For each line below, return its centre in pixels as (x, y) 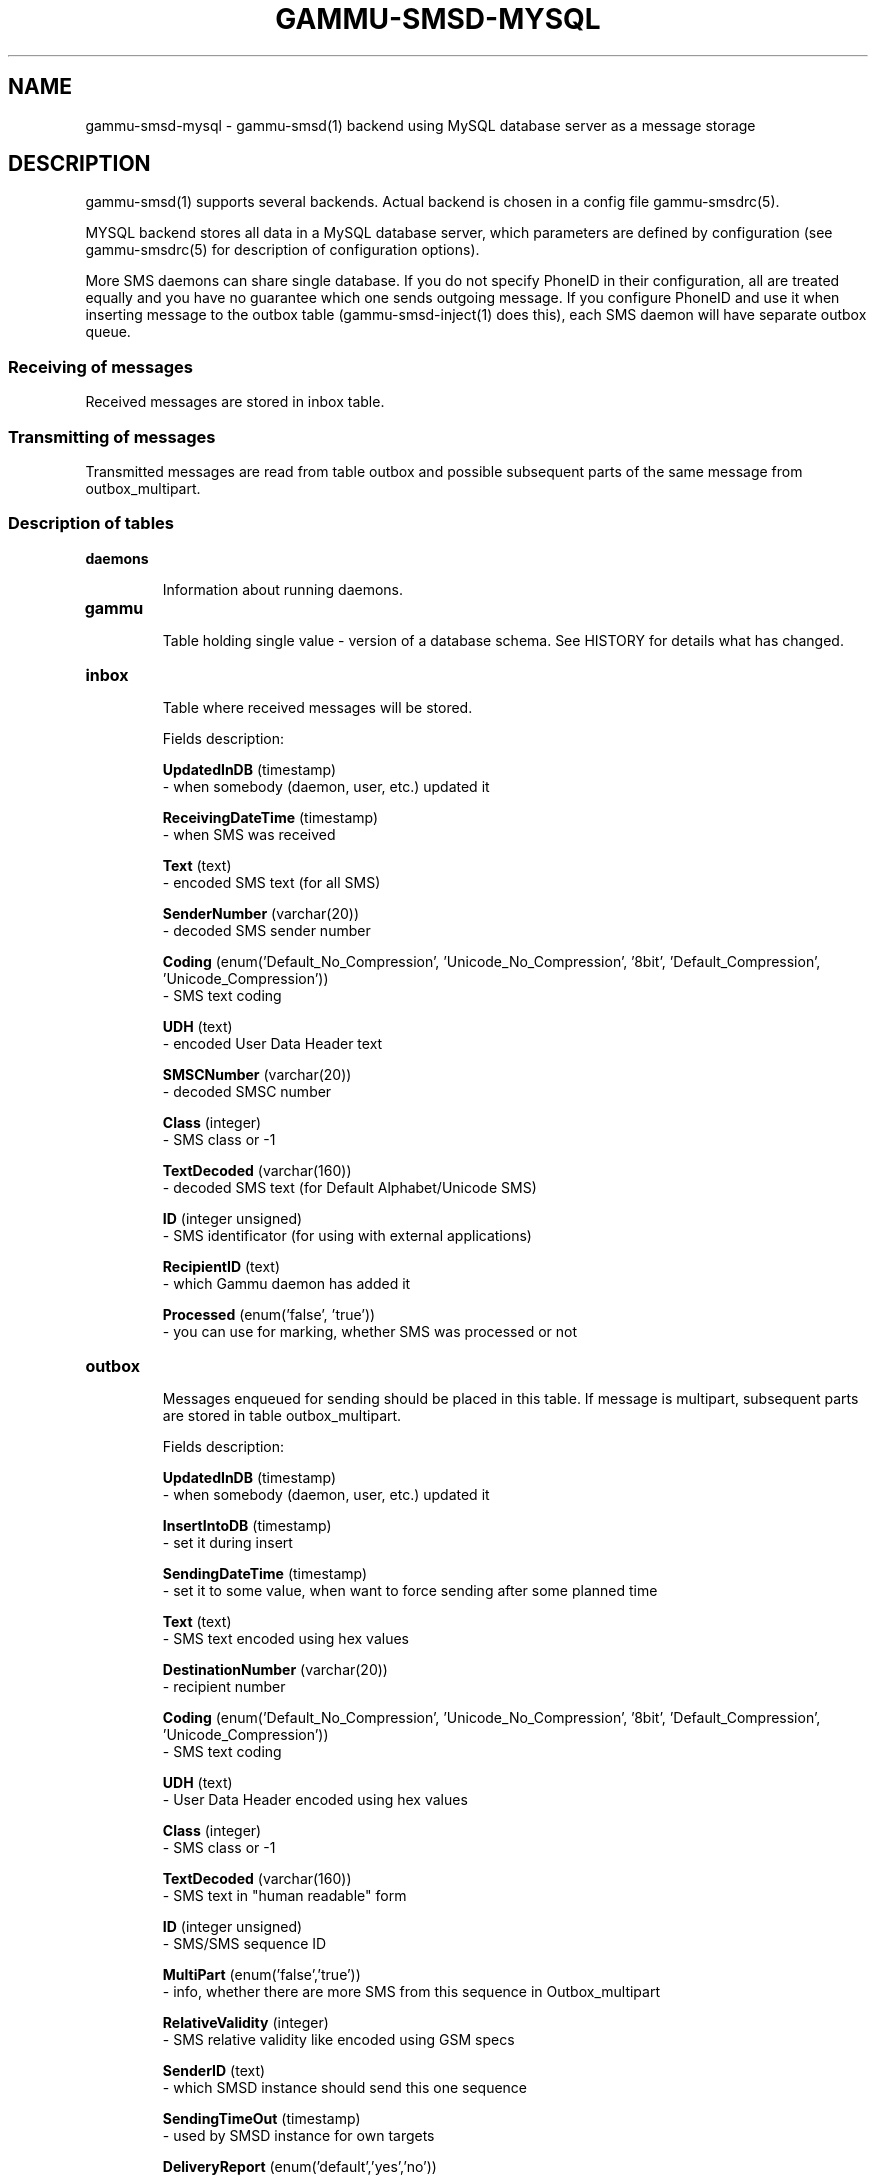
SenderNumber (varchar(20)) (260, 913)
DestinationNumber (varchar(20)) (275, 1669)
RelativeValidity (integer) (245, 2022)
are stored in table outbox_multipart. (282, 1415)
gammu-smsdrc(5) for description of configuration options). (282, 250)
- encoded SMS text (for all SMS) (271, 882)
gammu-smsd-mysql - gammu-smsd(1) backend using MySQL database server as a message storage (420, 125)
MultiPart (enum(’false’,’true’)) (261, 1974)
